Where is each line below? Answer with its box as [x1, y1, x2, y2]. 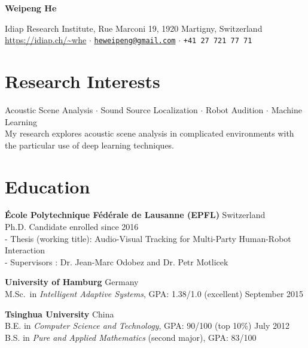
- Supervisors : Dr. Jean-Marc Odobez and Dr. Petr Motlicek [5, 255, 228, 268]
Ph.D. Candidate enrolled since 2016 [5, 220, 139, 233]
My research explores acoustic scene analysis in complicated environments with [5, 127, 294, 140]
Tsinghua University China [5, 307, 114, 320]
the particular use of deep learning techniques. [5, 138, 175, 151]
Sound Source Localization [100, 103, 198, 116]
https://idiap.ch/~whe [5, 34, 87, 46]
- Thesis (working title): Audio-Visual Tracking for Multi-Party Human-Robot [5, 232, 291, 244]
